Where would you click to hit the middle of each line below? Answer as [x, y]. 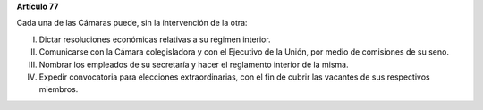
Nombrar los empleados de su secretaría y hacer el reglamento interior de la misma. [194, 64]
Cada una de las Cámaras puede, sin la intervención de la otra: [132, 23]
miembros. [59, 89]
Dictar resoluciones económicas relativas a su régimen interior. [155, 39]
